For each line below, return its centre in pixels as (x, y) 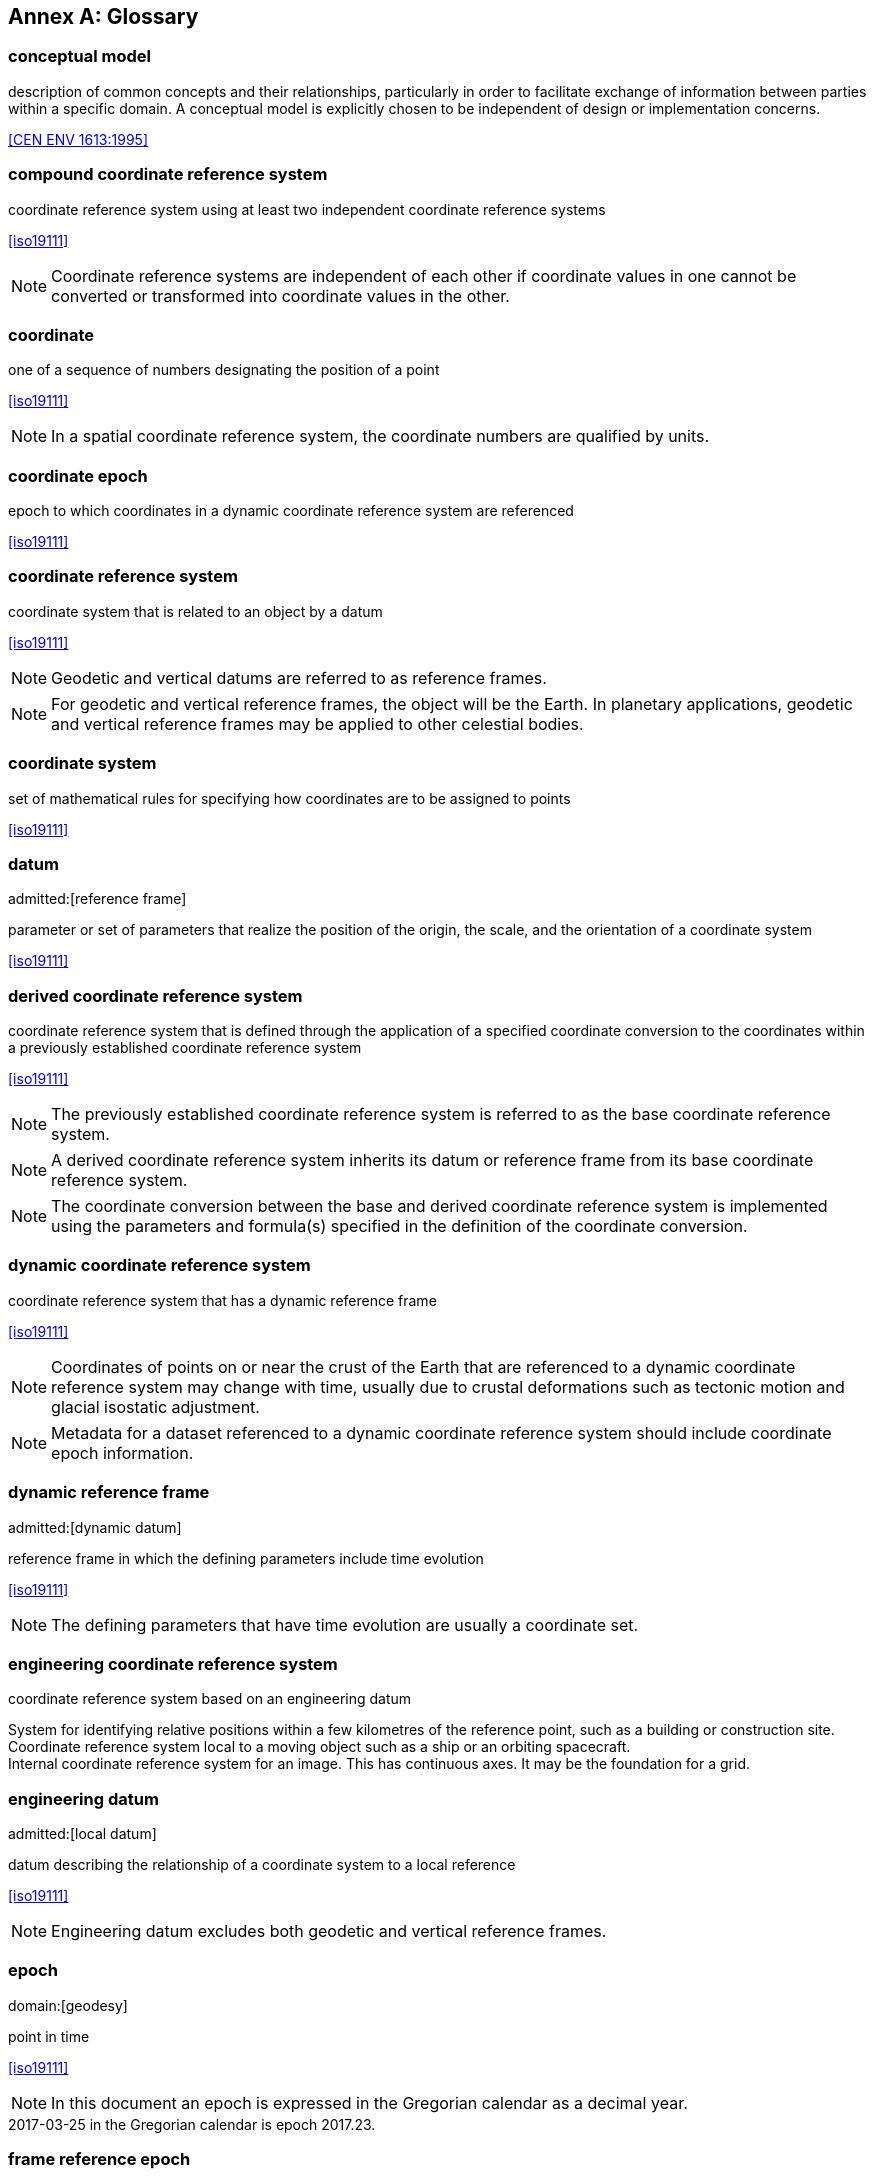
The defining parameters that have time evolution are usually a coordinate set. (345, 1624)
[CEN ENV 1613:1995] (78, 139)
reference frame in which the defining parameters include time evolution (246, 1558)
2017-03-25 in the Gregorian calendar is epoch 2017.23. (192, 2124)
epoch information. (122, 1452)
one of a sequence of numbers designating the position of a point (224, 370)
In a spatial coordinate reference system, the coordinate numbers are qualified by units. (380, 436)
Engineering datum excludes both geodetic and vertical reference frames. (329, 1931)
